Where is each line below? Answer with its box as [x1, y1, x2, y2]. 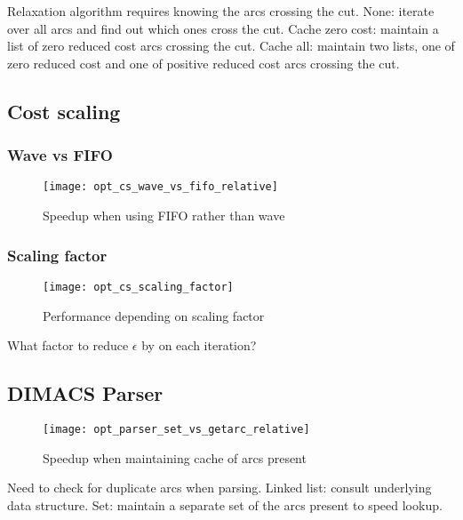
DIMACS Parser [7, 380, 164, 407]
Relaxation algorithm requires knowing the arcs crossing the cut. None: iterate [7, 2, 435, 20]
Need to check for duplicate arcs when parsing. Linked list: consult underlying [7, 478, 432, 497]
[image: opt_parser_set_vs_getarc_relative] [43, 422, 310, 436]
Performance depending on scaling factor [43, 306, 265, 324]
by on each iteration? [141, 336, 257, 355]
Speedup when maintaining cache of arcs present [43, 448, 307, 467]
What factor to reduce [7, 336, 129, 355]
